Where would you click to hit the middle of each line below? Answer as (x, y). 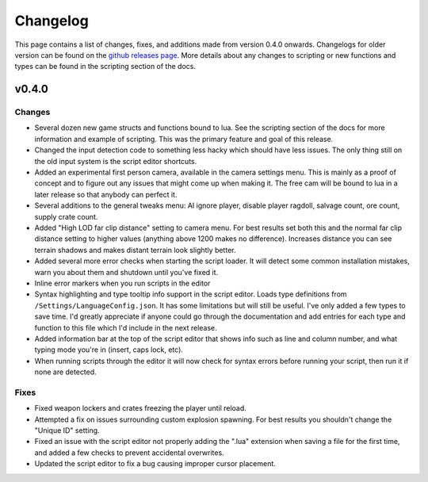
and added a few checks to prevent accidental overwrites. (130, 453)
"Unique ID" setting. (67, 430)
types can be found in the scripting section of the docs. (105, 67)
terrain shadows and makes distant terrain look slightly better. (135, 250)
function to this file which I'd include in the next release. (126, 327)
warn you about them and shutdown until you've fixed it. (126, 272)
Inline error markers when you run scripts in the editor (122, 283)
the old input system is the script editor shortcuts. (116, 161)
